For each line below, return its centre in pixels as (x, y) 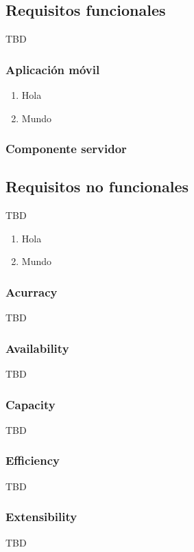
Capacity (31, 404)
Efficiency (33, 460)
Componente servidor (66, 149)
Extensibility (41, 517)
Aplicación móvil (53, 69)
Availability (37, 348)
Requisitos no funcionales (97, 186)
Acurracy (32, 291)
